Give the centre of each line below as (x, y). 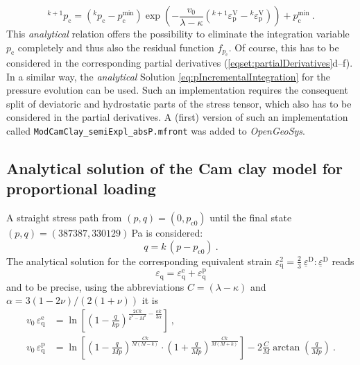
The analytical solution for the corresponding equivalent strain (139, 261)
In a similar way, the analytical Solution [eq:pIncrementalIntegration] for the (168, 76)
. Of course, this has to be (284, 47)
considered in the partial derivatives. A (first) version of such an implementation (177, 117)
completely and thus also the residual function (116, 47)
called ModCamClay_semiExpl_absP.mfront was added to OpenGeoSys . (156, 130)
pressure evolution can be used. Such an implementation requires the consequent (177, 90)
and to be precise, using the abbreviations (95, 286)
